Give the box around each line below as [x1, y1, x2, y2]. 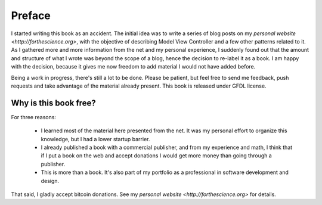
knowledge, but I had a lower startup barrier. [41, 135, 150, 142]
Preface [11, 9, 51, 22]
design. [41, 177, 60, 184]
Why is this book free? [11, 98, 97, 108]
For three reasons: [11, 113, 57, 120]
